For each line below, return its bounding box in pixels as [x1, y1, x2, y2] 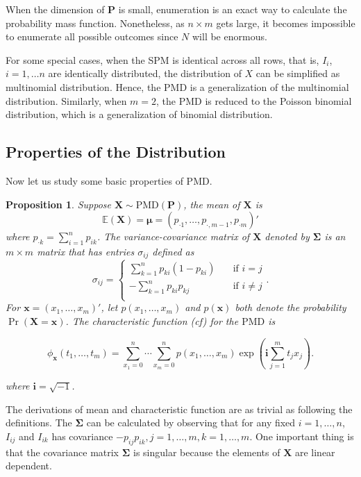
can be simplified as [255, 66, 340, 81]
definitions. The [6, 415, 72, 430]
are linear [294, 444, 335, 459]
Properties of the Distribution [6, 141, 226, 162]
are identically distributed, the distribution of [48, 66, 242, 81]
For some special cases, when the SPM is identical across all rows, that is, [6, 52, 319, 67]
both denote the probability [235, 300, 346, 315]
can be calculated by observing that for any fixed [86, 415, 296, 430]
